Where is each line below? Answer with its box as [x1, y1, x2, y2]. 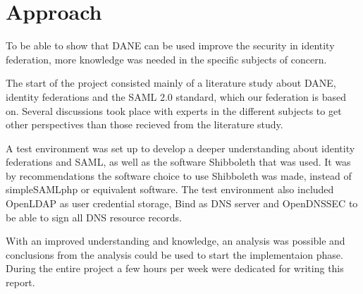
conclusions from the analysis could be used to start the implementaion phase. [6, 247, 343, 262]
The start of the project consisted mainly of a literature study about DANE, [6, 75, 336, 90]
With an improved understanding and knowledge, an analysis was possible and [6, 233, 345, 248]
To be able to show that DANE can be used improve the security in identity [6, 38, 335, 53]
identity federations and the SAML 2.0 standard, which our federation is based [6, 89, 346, 104]
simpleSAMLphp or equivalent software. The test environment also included [6, 182, 334, 197]
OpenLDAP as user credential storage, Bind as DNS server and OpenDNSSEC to [6, 196, 358, 211]
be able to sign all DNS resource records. [6, 209, 182, 224]
